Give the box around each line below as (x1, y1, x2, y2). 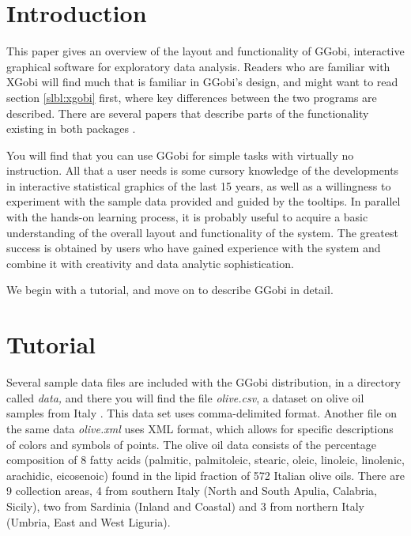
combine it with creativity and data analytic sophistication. (6, 255, 294, 271)
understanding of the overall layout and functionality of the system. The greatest (6, 224, 398, 240)
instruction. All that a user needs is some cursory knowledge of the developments (6, 162, 399, 179)
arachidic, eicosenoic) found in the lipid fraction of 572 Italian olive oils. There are (6, 466, 405, 483)
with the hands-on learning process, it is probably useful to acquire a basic (6, 209, 368, 225)
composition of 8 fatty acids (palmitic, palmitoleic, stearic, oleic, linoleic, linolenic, (6, 451, 405, 468)
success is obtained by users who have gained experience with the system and (6, 240, 381, 256)
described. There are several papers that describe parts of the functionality (6, 104, 369, 121)
